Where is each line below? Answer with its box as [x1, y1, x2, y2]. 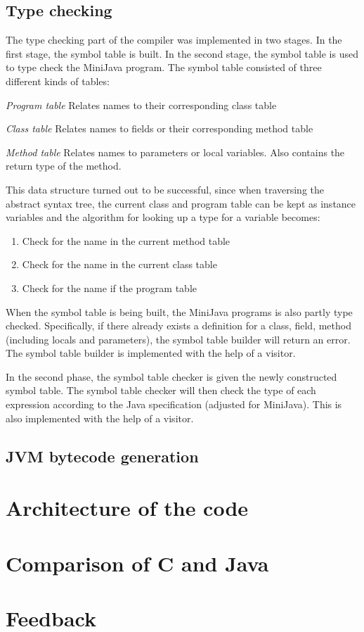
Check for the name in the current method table [22, 233, 230, 248]
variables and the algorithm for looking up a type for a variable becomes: [6, 210, 320, 225]
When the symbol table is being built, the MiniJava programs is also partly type [6, 304, 353, 319]
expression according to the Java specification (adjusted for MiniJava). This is [6, 397, 342, 412]
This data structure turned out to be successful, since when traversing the [6, 182, 324, 196]
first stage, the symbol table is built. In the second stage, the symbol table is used [6, 46, 358, 61]
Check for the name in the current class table [22, 257, 217, 272]
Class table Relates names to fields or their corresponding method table [6, 121, 313, 136]
